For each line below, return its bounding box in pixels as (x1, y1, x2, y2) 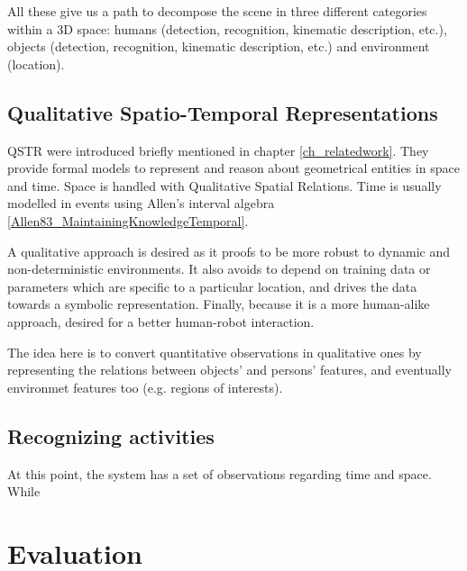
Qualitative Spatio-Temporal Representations (7, 98, 438, 126)
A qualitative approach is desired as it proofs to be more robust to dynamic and (7, 241, 450, 260)
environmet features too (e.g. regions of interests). (7, 377, 283, 396)
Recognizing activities (7, 421, 215, 449)
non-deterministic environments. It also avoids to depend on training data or (7, 259, 431, 278)
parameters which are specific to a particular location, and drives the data (7, 276, 417, 295)
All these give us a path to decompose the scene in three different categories (7, 2, 427, 20)
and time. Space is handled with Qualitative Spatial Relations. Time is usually (7, 176, 442, 195)
